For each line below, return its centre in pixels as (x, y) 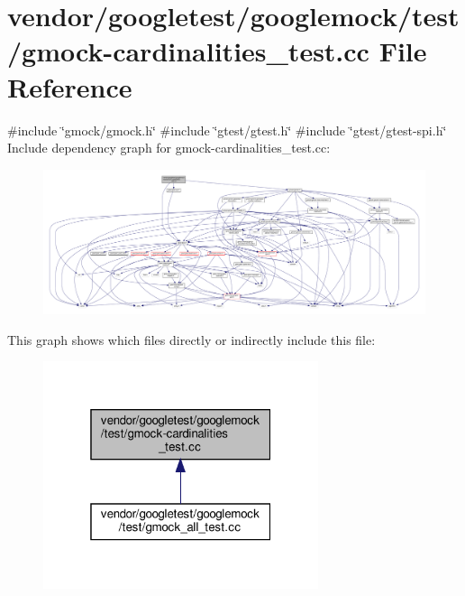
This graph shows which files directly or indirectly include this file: (191, 339)
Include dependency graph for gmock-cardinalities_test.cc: (169, 148)
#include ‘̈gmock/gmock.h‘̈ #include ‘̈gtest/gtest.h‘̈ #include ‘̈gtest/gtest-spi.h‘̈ (227, 130)
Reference (70, 86)
